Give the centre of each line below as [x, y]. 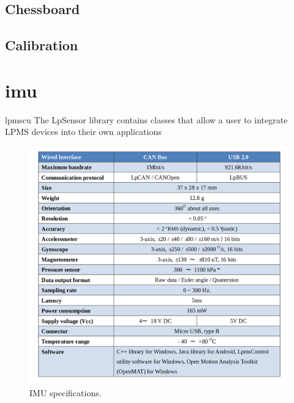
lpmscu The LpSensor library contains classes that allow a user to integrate [146, 119]
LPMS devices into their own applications [83, 132]
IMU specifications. [66, 393]
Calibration [42, 45]
